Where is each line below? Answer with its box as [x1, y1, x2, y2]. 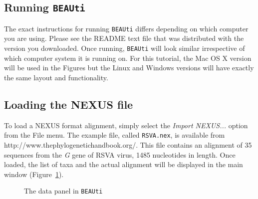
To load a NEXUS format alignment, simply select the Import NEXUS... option [4, 120, 248, 130]
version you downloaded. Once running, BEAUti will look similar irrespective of [4, 43, 245, 53]
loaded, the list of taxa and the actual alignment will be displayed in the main [4, 159, 243, 170]
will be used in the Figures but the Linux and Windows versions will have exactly [4, 62, 254, 73]
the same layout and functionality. [4, 72, 108, 82]
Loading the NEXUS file [4, 96, 133, 112]
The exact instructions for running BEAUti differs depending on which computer [4, 23, 249, 33]
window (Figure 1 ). [4, 169, 64, 179]
